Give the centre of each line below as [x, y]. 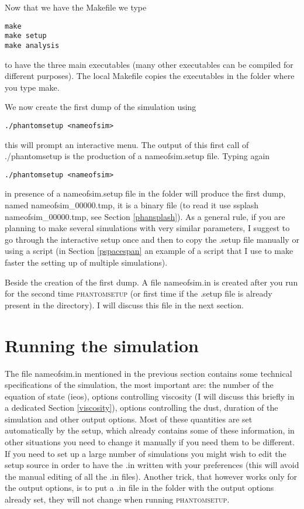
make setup [26, 36]
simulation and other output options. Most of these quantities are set [129, 419]
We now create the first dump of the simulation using [101, 107]
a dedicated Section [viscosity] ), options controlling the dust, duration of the [141, 407]
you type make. [32, 87]
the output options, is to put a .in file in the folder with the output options [139, 488]
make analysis [32, 45]
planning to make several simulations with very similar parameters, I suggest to [147, 228]
